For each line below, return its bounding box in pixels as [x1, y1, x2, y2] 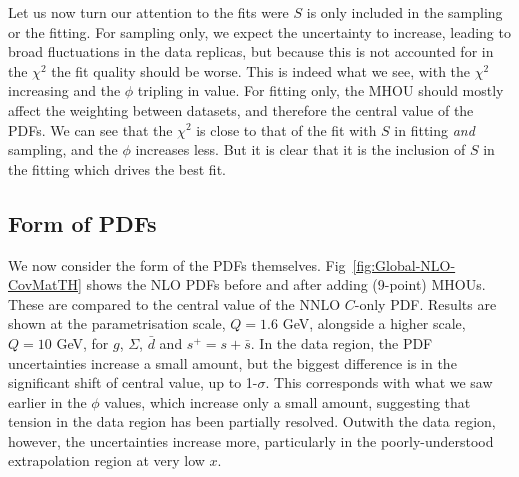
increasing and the [8, 80, 121, 101]
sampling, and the [8, 139, 118, 160]
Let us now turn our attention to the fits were [8, 2, 289, 22]
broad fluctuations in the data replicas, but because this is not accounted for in [8, 41, 494, 62]
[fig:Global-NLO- [352, 254, 456, 275]
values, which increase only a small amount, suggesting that [104, 391, 471, 412]
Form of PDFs [8, 207, 157, 238]
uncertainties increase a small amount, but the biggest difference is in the [8, 352, 457, 373]
